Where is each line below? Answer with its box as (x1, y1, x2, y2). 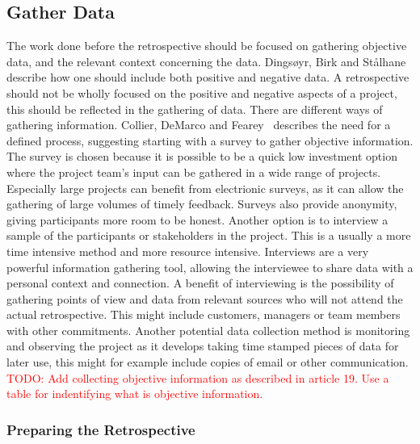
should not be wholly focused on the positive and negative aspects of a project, (6, 84, 397, 101)
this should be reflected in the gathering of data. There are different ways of (6, 100, 383, 117)
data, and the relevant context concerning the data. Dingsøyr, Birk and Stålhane (6, 52, 406, 69)
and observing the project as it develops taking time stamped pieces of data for (6, 337, 399, 354)
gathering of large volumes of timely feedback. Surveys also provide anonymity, (6, 195, 397, 212)
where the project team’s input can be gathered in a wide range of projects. (6, 163, 381, 180)
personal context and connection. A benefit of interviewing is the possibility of (6, 274, 394, 291)
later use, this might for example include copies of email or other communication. (6, 354, 409, 371)
